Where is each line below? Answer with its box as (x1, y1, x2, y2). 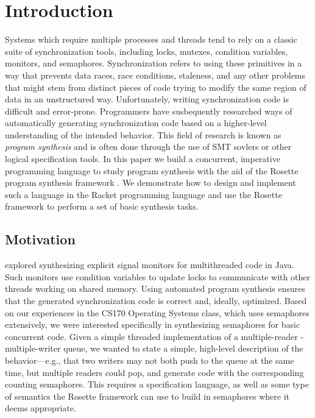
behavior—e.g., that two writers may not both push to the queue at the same (5, 353, 294, 366)
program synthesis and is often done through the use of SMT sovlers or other (5, 140, 292, 153)
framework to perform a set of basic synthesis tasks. (5, 200, 199, 213)
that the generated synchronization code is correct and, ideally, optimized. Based (5, 294, 307, 307)
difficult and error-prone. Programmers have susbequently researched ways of (5, 104, 292, 117)
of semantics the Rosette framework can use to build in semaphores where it (5, 389, 290, 402)
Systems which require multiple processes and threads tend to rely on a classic (5, 33, 297, 46)
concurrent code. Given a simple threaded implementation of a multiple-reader (5, 330, 298, 342)
